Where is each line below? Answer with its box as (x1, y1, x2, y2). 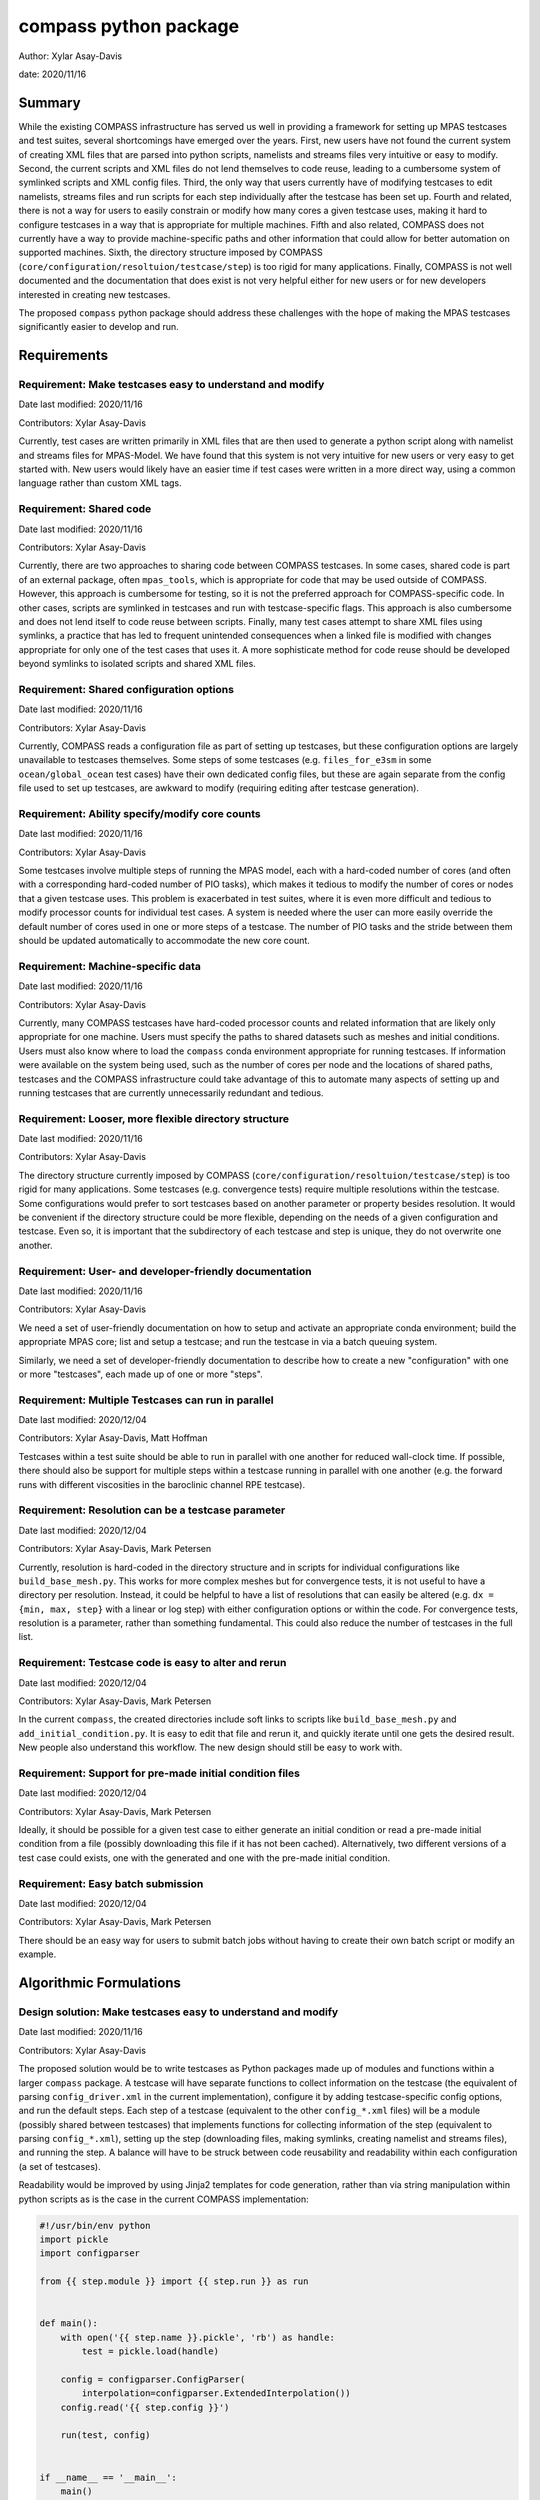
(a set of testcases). (18, 2160, 102, 2172)
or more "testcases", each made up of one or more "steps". (18, 1368, 264, 1380)
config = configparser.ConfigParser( (60, 2373, 246, 2385)
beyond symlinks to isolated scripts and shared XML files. (18, 658, 257, 670)
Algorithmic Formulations (18, 1975, 182, 1991)
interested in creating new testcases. (18, 288, 171, 300)
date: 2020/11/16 (18, 68, 87, 80)
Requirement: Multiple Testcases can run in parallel (18, 1393, 274, 1407)
